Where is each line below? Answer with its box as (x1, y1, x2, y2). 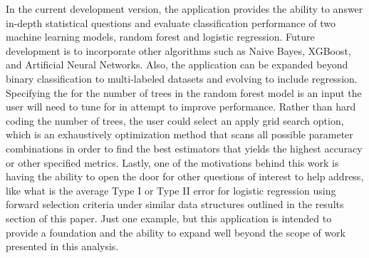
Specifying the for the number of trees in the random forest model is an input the (6, 85, 362, 100)
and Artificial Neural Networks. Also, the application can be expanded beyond (6, 57, 348, 72)
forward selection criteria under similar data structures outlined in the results (6, 197, 344, 212)
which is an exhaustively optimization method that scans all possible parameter (6, 127, 353, 142)
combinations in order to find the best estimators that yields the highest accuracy (6, 140, 363, 155)
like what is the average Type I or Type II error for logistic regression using (6, 182, 336, 197)
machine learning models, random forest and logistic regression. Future (6, 29, 315, 44)
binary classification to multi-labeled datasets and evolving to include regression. (6, 71, 358, 86)
